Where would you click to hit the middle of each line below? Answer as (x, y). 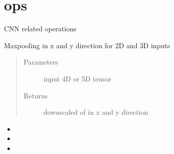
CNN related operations (40, 29)
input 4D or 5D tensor (77, 78)
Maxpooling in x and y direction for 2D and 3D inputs (87, 45)
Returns (36, 95)
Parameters (41, 62)
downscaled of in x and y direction (96, 112)
